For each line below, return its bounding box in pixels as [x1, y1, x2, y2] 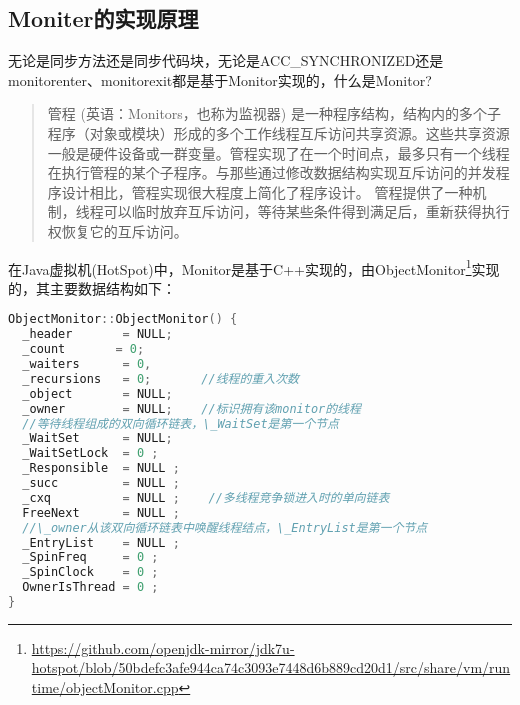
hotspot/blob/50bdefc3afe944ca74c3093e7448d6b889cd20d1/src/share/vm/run [31, 657, 511, 678]
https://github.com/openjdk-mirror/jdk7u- [31, 637, 295, 658]
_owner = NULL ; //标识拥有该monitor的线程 [22, 401, 361, 416]
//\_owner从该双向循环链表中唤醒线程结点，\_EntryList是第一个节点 [22, 520, 428, 535]
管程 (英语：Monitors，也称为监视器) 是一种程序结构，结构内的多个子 [47, 103, 501, 124]
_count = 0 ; [22, 342, 145, 357]
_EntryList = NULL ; [22, 535, 180, 550]
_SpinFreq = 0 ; [22, 550, 159, 565]
